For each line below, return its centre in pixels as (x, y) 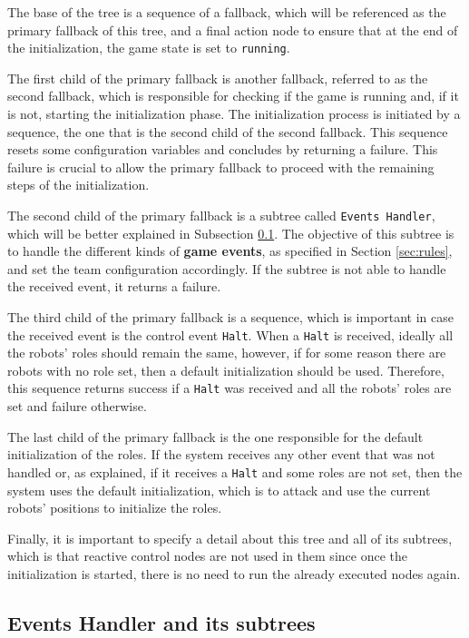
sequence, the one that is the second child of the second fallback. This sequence (228, 131)
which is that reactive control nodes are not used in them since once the (207, 556)
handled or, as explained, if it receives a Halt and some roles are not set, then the (235, 471)
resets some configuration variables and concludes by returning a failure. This (223, 149)
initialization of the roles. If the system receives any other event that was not (221, 454)
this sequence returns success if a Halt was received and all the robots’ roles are (230, 388)
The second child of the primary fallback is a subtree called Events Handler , (221, 215)
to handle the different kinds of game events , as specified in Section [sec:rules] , (230, 251)
